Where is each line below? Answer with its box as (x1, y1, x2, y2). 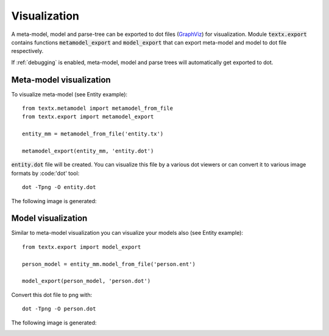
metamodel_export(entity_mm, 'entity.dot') (22, 147, 154, 154)
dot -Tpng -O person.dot (22, 306, 96, 312)
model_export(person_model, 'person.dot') (22, 277, 151, 285)
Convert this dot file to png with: (11, 291, 93, 298)
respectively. (11, 48, 44, 55)
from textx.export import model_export (22, 243, 141, 250)
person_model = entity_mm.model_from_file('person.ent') (22, 260, 196, 268)
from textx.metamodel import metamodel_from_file (22, 105, 174, 112)
